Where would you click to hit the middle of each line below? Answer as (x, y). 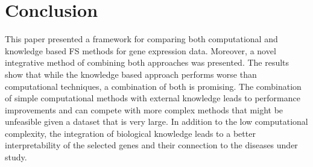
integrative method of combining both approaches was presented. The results (147, 62)
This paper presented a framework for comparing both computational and (141, 39)
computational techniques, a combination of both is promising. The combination (153, 86)
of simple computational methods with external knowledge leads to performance (153, 98)
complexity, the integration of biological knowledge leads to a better (130, 133)
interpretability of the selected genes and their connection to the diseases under (151, 145)
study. (16, 157)
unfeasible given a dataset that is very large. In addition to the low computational (156, 121)
